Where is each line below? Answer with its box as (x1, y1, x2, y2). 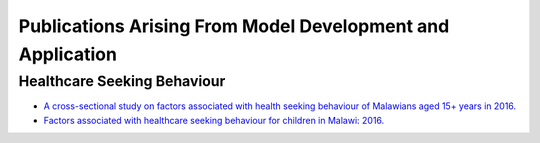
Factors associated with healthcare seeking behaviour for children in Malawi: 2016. (43, 114, 385, 126)
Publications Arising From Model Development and (18, 15, 450, 37)
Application (18, 43, 117, 65)
